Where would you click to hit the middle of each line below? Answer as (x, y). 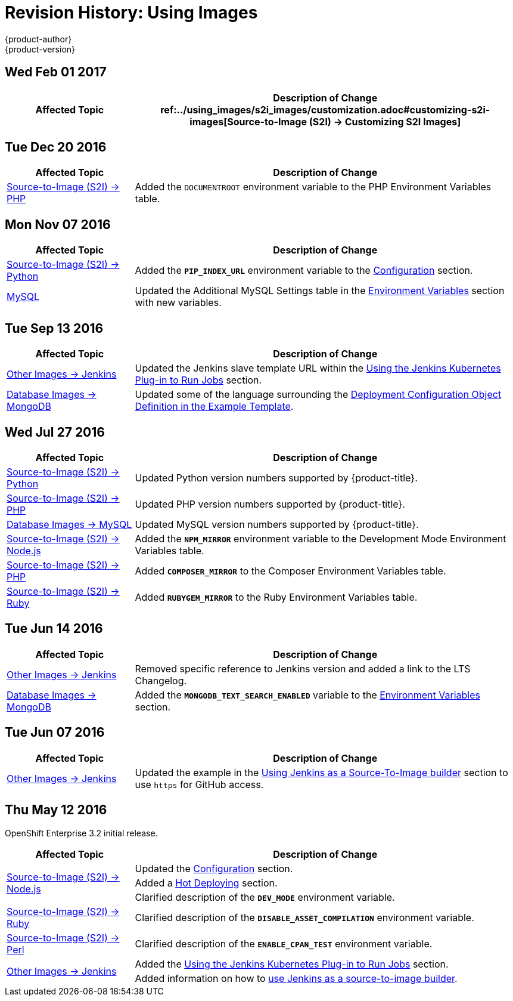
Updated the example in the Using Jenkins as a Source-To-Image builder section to (321, 772)
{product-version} (40, 49)
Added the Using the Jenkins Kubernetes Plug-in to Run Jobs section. (292, 964)
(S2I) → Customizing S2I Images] (385, 121)
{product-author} (38, 39)
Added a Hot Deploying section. (206, 883)
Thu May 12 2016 (56, 810)
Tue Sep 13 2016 (54, 328)
